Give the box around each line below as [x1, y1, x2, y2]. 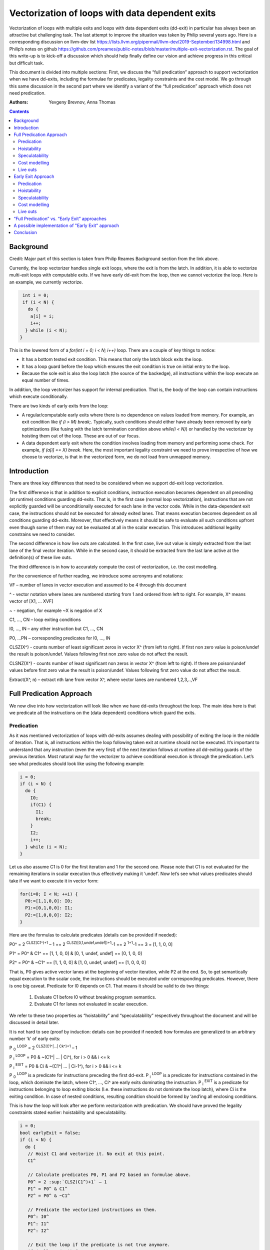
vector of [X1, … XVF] [9, 598, 53, 604]
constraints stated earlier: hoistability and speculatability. [9, 1109, 127, 1115]
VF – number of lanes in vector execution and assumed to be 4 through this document [9, 582, 187, 588]
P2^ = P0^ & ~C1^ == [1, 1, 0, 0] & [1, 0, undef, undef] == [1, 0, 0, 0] [9, 959, 146, 965]
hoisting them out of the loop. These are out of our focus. [21, 433, 140, 439]
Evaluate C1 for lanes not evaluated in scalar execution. [34, 1001, 148, 1007]
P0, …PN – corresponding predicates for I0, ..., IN [9, 635, 110, 641]
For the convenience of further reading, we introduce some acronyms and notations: [9, 572, 183, 578]
